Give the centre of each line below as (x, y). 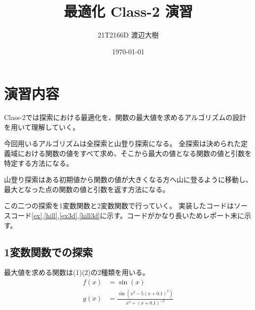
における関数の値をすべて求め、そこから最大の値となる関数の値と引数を (135, 153)
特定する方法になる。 (38, 163)
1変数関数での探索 (49, 252)
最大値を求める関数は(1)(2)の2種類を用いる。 (77, 272)
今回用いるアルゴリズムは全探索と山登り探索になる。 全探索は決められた (123, 143)
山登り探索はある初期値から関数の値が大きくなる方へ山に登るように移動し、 (128, 179)
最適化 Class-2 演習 (128, 11)
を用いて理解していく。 (42, 127)
